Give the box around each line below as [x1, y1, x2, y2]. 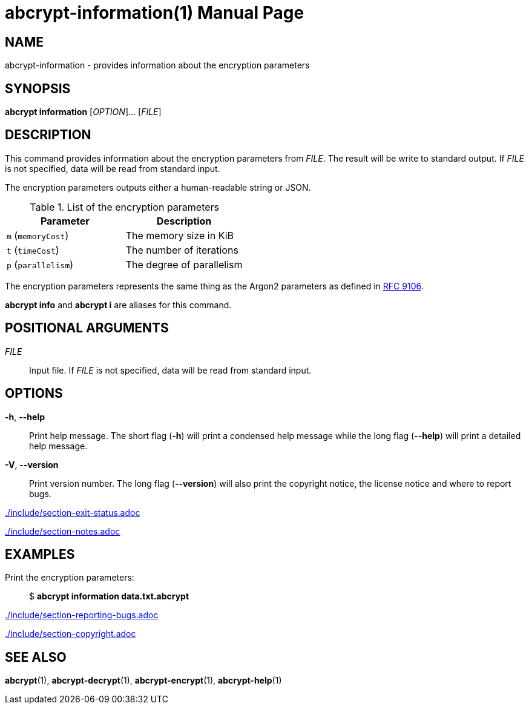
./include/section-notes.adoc [5, 526, 120, 536]
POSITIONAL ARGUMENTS [5, 320, 169, 336]
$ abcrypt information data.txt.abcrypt [29, 591, 189, 602]
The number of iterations [125, 243, 238, 256]
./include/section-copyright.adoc [5, 628, 136, 639]
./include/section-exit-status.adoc [5, 507, 140, 518]
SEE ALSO [5, 649, 67, 665]
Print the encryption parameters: [5, 572, 134, 583]
